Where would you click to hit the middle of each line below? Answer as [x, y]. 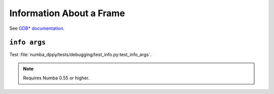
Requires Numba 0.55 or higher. [56, 78]
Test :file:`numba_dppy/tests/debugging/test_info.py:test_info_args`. [80, 55]
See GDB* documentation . [37, 28]
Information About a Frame [67, 13]
